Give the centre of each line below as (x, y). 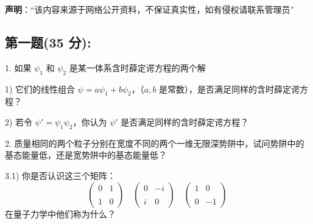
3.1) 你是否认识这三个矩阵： (60, 175)
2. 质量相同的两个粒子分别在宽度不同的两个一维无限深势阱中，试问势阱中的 (155, 143)
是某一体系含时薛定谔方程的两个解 (137, 67)
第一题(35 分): (48, 42)
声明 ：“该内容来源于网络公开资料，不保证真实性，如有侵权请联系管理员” (150, 9)
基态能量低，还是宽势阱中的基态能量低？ (86, 155)
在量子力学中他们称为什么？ (60, 213)
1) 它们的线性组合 (40, 89)
